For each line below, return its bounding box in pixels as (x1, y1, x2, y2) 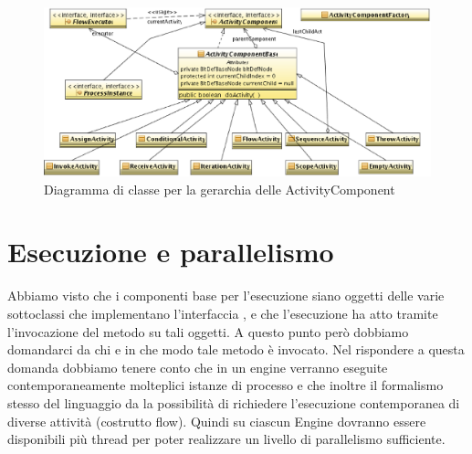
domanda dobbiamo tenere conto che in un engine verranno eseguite (7, 357, 388, 376)
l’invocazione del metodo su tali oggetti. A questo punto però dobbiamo (7, 322, 409, 341)
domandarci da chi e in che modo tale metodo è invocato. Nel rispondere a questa (7, 340, 465, 359)
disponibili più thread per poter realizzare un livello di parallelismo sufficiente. (7, 429, 446, 449)
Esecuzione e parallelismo (7, 233, 334, 270)
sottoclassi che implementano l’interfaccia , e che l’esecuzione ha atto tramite (7, 303, 438, 322)
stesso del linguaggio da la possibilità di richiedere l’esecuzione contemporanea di (7, 393, 460, 412)
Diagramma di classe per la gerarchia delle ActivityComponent (44, 179, 395, 198)
